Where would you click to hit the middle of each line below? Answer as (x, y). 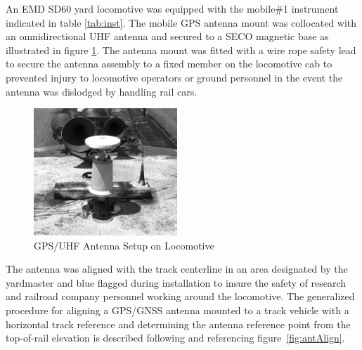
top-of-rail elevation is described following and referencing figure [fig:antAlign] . (175, 338)
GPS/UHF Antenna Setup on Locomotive (124, 245)
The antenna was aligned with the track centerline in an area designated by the (177, 269)
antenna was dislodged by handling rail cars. (102, 91)
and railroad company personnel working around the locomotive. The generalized (180, 296)
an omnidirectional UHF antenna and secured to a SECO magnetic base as (167, 36)
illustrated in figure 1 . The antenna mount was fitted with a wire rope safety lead (181, 50)
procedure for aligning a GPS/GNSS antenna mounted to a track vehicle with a (177, 310)
